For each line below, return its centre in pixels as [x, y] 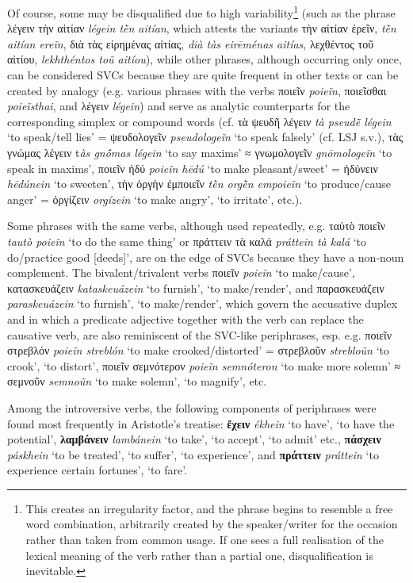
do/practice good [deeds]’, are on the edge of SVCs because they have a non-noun [206, 257]
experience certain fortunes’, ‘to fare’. [97, 470]
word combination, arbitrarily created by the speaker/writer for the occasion [212, 524]
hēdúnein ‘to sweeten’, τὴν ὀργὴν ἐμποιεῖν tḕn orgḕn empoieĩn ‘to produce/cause [199, 184]
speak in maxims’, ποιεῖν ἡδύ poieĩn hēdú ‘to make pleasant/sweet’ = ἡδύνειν [193, 168]
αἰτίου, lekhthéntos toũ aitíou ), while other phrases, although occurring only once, [205, 59]
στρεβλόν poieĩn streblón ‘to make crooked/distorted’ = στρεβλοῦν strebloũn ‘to [198, 350]
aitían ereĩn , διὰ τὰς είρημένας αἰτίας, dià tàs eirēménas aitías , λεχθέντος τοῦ [191, 43]
